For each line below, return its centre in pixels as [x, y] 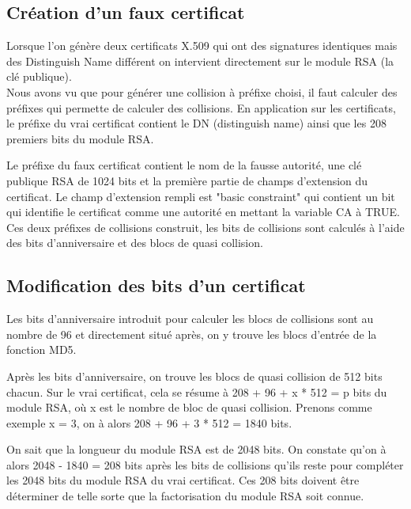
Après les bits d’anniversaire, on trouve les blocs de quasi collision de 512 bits [194, 376]
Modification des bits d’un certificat [156, 285]
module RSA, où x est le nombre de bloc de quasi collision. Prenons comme [189, 407]
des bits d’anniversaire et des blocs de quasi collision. [135, 243]
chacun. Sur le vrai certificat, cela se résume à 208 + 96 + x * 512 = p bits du [197, 391]
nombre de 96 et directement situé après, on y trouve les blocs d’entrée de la [192, 334]
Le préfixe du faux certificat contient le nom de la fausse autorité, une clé [184, 165]
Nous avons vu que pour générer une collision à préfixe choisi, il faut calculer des [202, 91]
